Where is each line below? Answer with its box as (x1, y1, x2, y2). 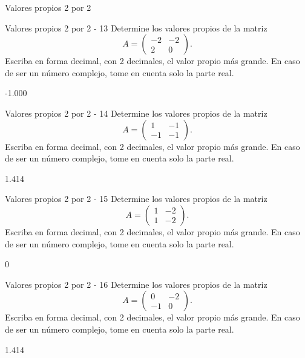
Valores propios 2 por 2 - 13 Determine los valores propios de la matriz (5, 21, 267, 34)
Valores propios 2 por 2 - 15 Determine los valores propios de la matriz (5, 192, 267, 205)
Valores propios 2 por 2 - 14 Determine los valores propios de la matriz (5, 106, 267, 119)
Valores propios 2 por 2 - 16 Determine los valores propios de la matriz (5, 278, 267, 290)
